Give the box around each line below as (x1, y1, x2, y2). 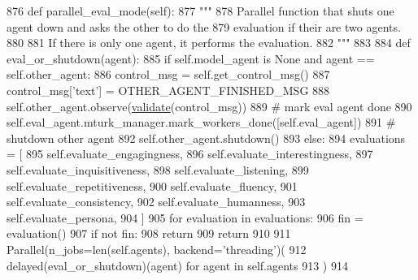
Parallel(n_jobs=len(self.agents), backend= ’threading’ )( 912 (7, 240, 307, 257)
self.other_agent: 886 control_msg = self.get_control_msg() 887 (7, 66, 330, 83)
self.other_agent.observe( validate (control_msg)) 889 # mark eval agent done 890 (7, 97, 412, 114)
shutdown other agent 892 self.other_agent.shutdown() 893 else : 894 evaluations (7, 129, 406, 146)
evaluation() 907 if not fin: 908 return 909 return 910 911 (7, 225, 291, 242)
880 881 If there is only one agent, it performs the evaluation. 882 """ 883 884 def (7, 34, 411, 51)
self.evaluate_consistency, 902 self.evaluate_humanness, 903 (7, 193, 306, 210)
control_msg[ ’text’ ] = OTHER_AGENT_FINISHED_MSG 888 (7, 81, 330, 98)
